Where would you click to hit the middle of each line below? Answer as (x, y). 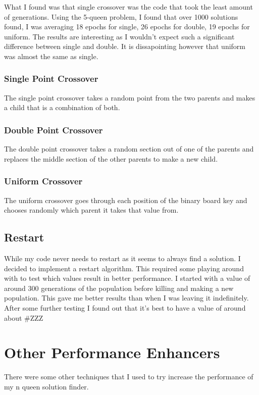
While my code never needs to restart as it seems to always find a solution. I (122, 258)
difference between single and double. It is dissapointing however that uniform (125, 46)
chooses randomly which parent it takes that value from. (91, 210)
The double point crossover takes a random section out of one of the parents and (129, 149)
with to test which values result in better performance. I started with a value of (127, 278)
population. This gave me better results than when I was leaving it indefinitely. (126, 298)
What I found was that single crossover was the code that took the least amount (128, 7)
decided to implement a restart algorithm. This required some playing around (124, 268)
